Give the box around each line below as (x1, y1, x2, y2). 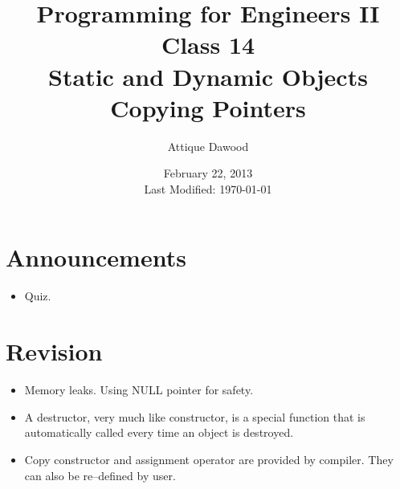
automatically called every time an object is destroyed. (24, 424, 294, 441)
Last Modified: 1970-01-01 (144, 180, 272, 197)
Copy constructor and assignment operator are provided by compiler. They (24, 450, 394, 467)
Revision (6, 335, 103, 368)
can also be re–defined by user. (24, 467, 176, 483)
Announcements (6, 241, 186, 274)
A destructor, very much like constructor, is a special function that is (24, 408, 365, 425)
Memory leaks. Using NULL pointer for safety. (24, 381, 254, 398)
